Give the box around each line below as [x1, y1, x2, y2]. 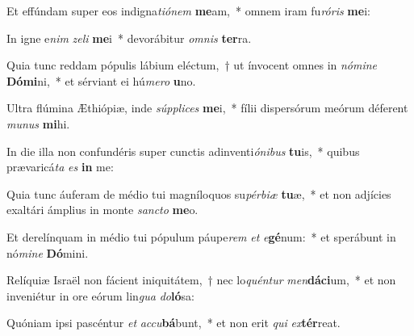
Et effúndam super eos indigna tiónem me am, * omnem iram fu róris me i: [6, 2, 370, 19]
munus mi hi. [6, 115, 70, 132]
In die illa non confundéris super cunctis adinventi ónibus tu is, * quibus [6, 142, 360, 159]
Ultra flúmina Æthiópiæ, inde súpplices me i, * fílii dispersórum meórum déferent [6, 99, 408, 116]
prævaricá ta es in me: [6, 158, 114, 175]
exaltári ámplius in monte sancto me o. [6, 201, 199, 218]
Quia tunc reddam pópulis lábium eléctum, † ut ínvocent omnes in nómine [6, 57, 378, 73]
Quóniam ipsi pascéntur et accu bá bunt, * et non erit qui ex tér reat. [6, 314, 341, 331]
